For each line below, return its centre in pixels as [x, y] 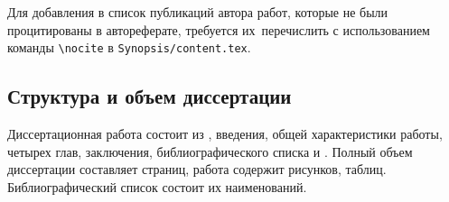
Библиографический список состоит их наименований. [157, 186]
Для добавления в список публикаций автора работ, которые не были [198, 12]
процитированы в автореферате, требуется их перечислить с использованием [219, 29]
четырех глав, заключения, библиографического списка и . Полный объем [210, 151]
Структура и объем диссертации [150, 96]
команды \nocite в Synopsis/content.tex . [129, 47]
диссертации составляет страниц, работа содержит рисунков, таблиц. [197, 169]
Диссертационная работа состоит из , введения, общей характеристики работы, [225, 134]
